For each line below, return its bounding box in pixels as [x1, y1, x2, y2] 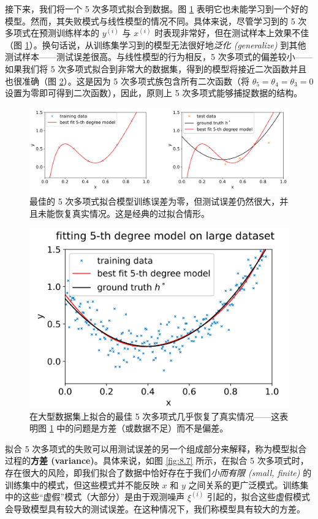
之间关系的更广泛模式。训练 [188, 478, 300, 491]
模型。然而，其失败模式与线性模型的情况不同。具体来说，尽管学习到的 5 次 [5, 14, 307, 27]
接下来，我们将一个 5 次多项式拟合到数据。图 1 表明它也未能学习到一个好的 [5, 2, 308, 15]
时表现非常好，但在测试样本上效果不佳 [154, 26, 309, 39]
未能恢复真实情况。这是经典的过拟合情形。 [37, 206, 210, 219]
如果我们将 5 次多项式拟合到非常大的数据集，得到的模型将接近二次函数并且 [5, 62, 307, 75]
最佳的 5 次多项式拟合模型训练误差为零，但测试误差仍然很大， [29, 195, 280, 208]
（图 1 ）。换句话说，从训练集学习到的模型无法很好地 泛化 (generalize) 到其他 [5, 38, 306, 51]
